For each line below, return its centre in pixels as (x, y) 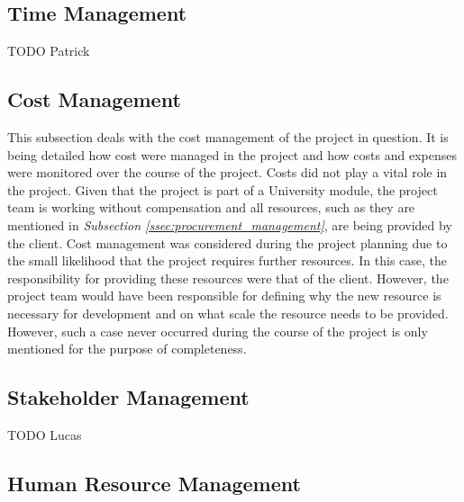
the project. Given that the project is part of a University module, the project (223, 189)
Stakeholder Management (128, 397)
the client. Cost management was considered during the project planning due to (227, 242)
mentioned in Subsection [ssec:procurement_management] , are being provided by (230, 224)
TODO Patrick (49, 51)
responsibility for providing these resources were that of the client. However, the (228, 278)
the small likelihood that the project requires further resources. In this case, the (227, 260)
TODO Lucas (45, 434)
